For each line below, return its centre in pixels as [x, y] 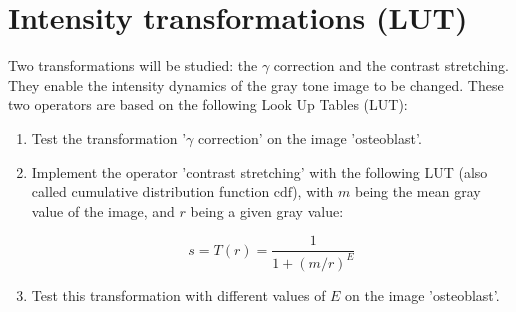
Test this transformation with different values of [178, 294]
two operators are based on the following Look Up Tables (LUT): [208, 104]
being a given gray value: [267, 210]
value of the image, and [103, 210]
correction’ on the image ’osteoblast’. [309, 137]
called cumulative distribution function [150, 191]
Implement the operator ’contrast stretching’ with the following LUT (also [259, 171]
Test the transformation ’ [109, 137]
